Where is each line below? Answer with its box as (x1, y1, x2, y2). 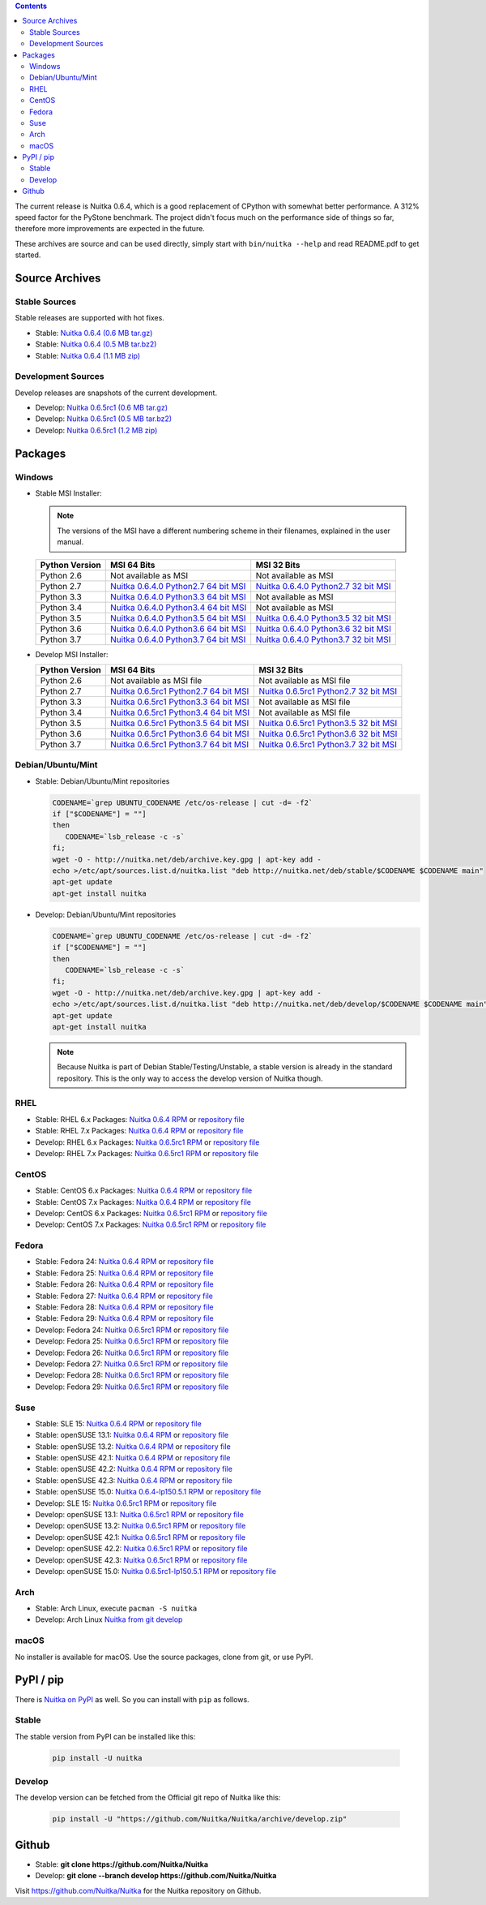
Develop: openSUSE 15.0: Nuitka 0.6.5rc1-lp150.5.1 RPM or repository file (35, 1566, 277, 1576)
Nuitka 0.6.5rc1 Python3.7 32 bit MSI (258, 738, 397, 750)
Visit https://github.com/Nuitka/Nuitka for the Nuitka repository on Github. (15, 1886, 262, 1895)
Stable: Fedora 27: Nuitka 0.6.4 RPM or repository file (35, 1291, 214, 1301)
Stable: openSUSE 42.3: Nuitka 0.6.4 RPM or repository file (35, 1475, 232, 1485)
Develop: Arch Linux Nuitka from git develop (35, 1615, 183, 1624)
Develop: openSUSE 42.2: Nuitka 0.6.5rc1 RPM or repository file (35, 1544, 248, 1554)
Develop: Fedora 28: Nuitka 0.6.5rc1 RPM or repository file (35, 1370, 229, 1380)
